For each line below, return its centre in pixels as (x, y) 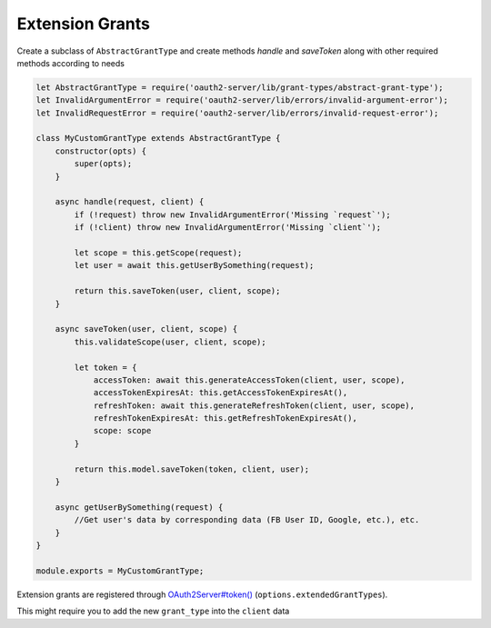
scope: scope (122, 431)
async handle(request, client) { (130, 202)
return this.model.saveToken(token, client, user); (192, 469)
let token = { (105, 367)
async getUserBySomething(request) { (139, 507)
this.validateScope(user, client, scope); (170, 342)
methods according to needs (70, 63)
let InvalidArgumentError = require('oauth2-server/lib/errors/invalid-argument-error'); (242, 100)
